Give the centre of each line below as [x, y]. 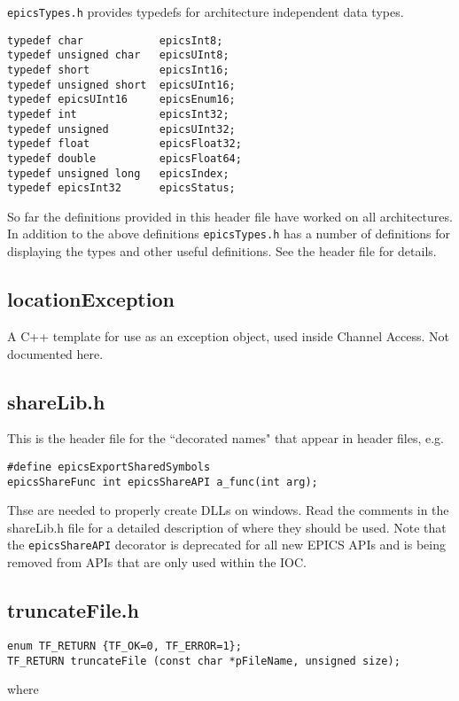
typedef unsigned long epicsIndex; [118, 173]
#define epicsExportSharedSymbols [109, 467]
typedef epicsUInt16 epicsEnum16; [121, 100]
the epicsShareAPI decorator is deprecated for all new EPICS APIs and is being [226, 545]
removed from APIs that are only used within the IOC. [157, 562]
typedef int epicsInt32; [118, 114]
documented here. [55, 353]
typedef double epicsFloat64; [124, 158]
